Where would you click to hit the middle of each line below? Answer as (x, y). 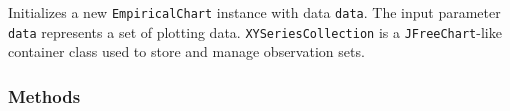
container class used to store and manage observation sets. (186, 51)
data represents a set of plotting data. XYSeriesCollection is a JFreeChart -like (255, 31)
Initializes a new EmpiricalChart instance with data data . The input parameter (254, 12)
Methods (44, 95)
